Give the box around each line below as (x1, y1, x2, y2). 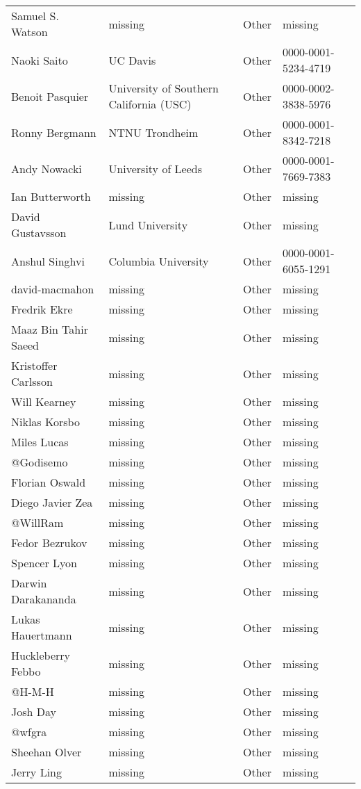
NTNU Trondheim (108, 124, 199, 140)
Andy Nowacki (11, 160, 82, 177)
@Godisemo (11, 454, 68, 470)
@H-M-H (11, 683, 54, 699)
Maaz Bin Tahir (11, 321, 88, 337)
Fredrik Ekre (11, 301, 73, 317)
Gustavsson (11, 225, 67, 241)
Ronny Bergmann (11, 124, 96, 140)
